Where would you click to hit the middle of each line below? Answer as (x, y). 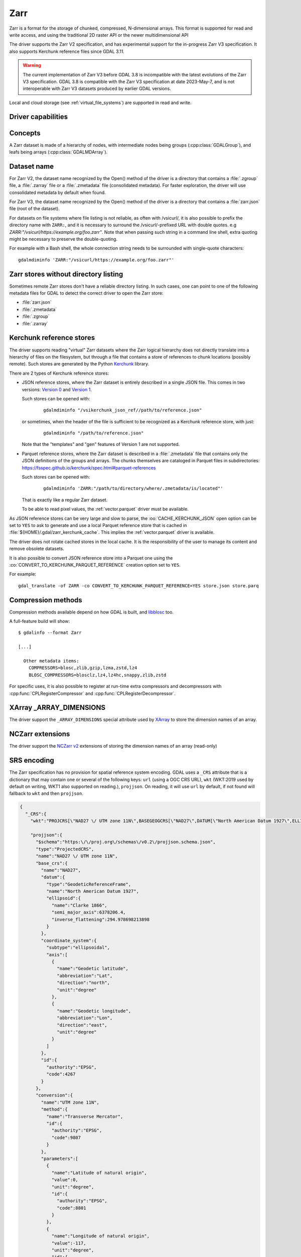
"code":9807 (66, 1137)
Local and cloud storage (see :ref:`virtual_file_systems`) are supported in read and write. (100, 103)
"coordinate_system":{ (69, 940)
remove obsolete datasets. (37, 549)
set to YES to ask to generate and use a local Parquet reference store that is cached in (98, 525)
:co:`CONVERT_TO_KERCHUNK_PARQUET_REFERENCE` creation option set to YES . (95, 565)
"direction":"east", (82, 1025)
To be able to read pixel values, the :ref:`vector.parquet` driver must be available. (105, 509)
